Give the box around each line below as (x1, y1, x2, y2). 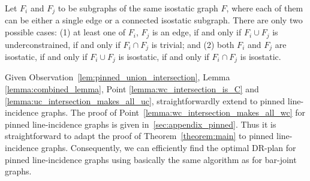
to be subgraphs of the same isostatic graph (58, 2, 218, 14)
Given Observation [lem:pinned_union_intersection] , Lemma (5, 71, 230, 83)
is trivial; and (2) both (151, 38, 234, 50)
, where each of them (226, 2, 303, 14)
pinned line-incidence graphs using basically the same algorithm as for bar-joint (5, 153, 297, 165)
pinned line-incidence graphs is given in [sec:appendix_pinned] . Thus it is (5, 117, 276, 130)
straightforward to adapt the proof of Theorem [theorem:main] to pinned (5, 129, 274, 142)
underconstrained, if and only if (5, 38, 121, 50)
